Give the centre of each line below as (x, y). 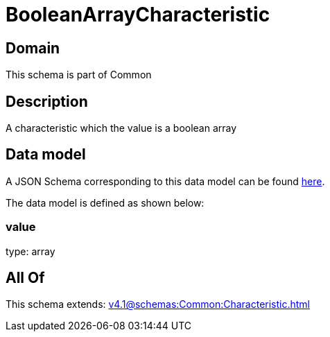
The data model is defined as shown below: (105, 202)
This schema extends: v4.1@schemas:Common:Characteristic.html (158, 304)
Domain (33, 48)
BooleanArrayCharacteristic (138, 15)
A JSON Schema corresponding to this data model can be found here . (165, 181)
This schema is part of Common (79, 75)
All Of (25, 278)
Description (47, 101)
